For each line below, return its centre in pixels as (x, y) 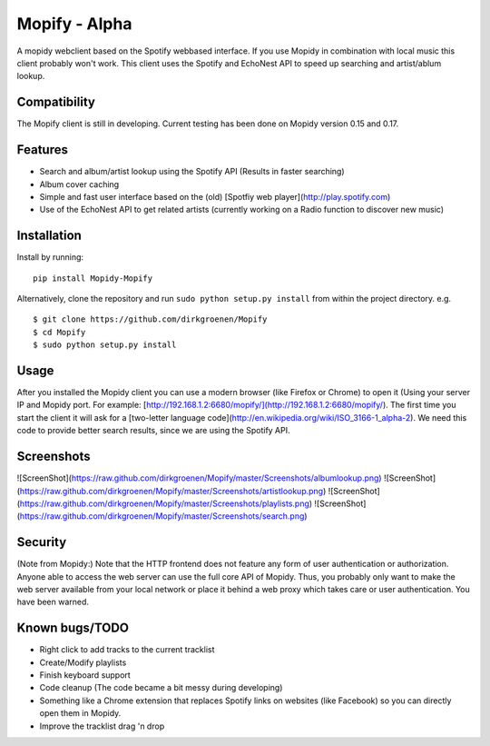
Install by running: (50, 257)
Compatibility (56, 102)
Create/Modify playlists (83, 662)
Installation (49, 236)
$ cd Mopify (59, 332)
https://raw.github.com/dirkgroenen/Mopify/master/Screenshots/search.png (162, 516)
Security (42, 542)
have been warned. (53, 602)
